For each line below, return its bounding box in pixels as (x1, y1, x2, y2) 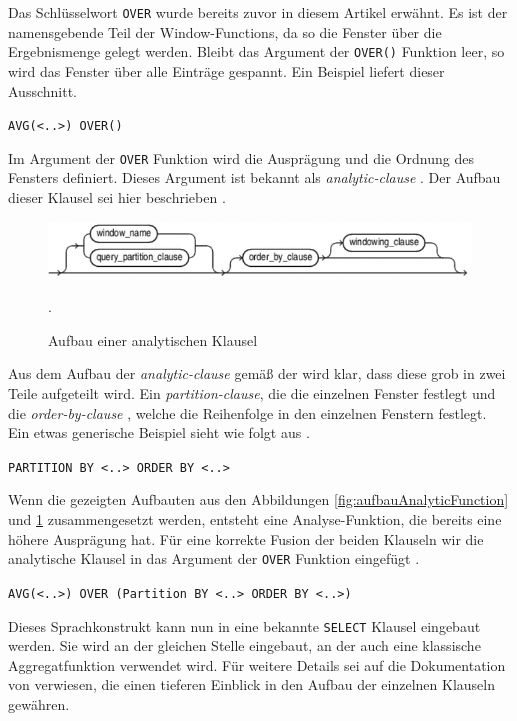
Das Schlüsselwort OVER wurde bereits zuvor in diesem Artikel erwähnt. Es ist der (8, 2, 508, 22)
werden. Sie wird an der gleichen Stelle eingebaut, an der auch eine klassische (8, 635, 481, 656)
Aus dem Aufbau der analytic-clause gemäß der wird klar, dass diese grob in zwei (8, 363, 506, 384)
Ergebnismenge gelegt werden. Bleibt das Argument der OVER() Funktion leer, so (8, 41, 505, 62)
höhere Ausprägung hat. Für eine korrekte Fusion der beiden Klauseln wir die (8, 528, 484, 549)
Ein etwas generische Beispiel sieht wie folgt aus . (8, 422, 310, 443)
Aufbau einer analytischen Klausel (48, 329, 258, 350)
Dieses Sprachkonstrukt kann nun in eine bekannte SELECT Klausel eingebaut (8, 615, 481, 636)
